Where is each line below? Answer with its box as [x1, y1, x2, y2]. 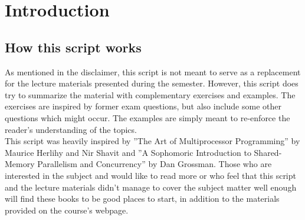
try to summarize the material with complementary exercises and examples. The [5, 88, 296, 101]
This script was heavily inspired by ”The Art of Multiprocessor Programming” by [5, 135, 300, 147]
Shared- [254, 146, 282, 158]
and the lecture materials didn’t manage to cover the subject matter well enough [5, 181, 297, 193]
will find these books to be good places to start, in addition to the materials [5, 192, 280, 205]
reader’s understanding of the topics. [5, 123, 137, 135]
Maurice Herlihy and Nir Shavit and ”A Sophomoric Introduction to [5, 146, 251, 158]
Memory [5, 158, 35, 170]
